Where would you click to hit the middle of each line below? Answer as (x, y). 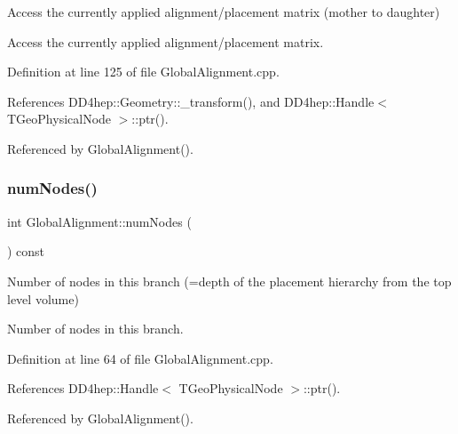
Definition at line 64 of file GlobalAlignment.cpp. (140, 358)
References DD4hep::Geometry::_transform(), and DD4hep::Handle (191, 101)
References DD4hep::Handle (83, 388)
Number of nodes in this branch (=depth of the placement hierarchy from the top (229, 281)
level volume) (43, 298)
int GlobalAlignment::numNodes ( (99, 221)
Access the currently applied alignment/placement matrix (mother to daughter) (224, 12)
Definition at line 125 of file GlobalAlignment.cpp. (143, 72)
